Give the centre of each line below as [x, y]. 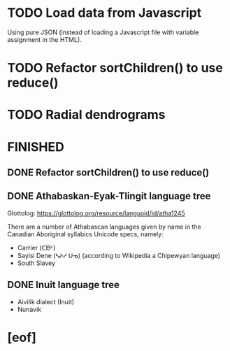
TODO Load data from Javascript [105, 13]
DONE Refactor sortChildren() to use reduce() [108, 172]
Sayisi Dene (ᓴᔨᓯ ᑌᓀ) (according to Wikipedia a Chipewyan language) [119, 255]
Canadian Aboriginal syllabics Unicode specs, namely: [85, 234]
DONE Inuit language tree [64, 285]
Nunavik [29, 309]
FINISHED [36, 146]
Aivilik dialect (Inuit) [46, 301]
